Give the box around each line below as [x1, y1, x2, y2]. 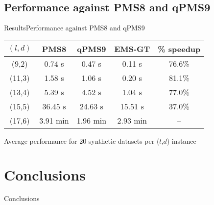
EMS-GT [114, 43, 150, 54]
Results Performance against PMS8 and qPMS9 [4, 23, 145, 33]
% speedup [158, 43, 201, 54]
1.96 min [76, 114, 107, 126]
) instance [166, 135, 196, 146]
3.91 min [39, 114, 69, 126]
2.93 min [117, 114, 147, 126]
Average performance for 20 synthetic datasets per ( [4, 135, 160, 146]
